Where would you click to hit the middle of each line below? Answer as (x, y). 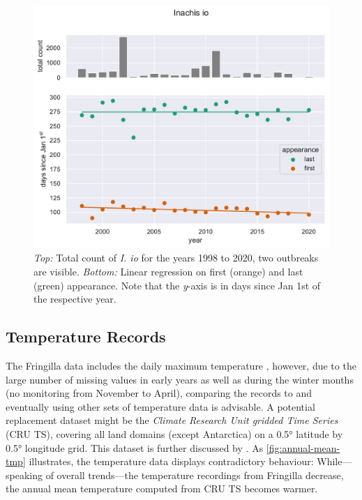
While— (334, 461)
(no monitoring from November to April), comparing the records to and (159, 393)
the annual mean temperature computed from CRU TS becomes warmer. (162, 488)
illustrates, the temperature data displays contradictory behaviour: (171, 461)
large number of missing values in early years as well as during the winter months (180, 379)
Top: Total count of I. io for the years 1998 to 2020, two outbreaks (176, 258)
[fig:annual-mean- (303, 447)
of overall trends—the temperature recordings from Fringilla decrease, (195, 475)
